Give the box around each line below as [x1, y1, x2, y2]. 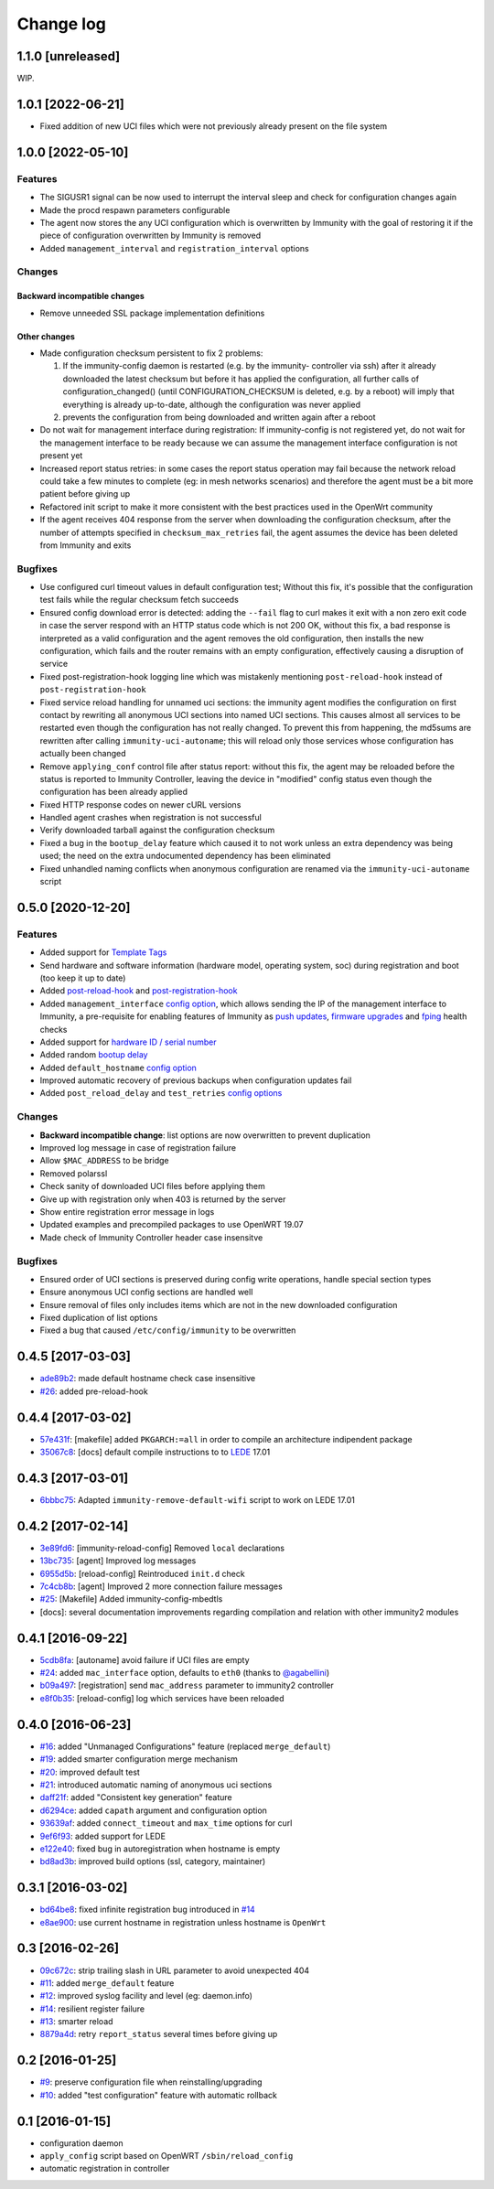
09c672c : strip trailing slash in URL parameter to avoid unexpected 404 [39, 1965, 310, 1976]
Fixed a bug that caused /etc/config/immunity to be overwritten [39, 1325, 296, 1336]
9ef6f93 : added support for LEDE [39, 1830, 166, 1841]
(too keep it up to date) [39, 972, 126, 983]
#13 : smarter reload [39, 2016, 113, 2027]
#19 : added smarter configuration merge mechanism [39, 1754, 238, 1765]
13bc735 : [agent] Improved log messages [39, 1555, 197, 1566]
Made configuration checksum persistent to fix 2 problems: [39, 348, 263, 359]
